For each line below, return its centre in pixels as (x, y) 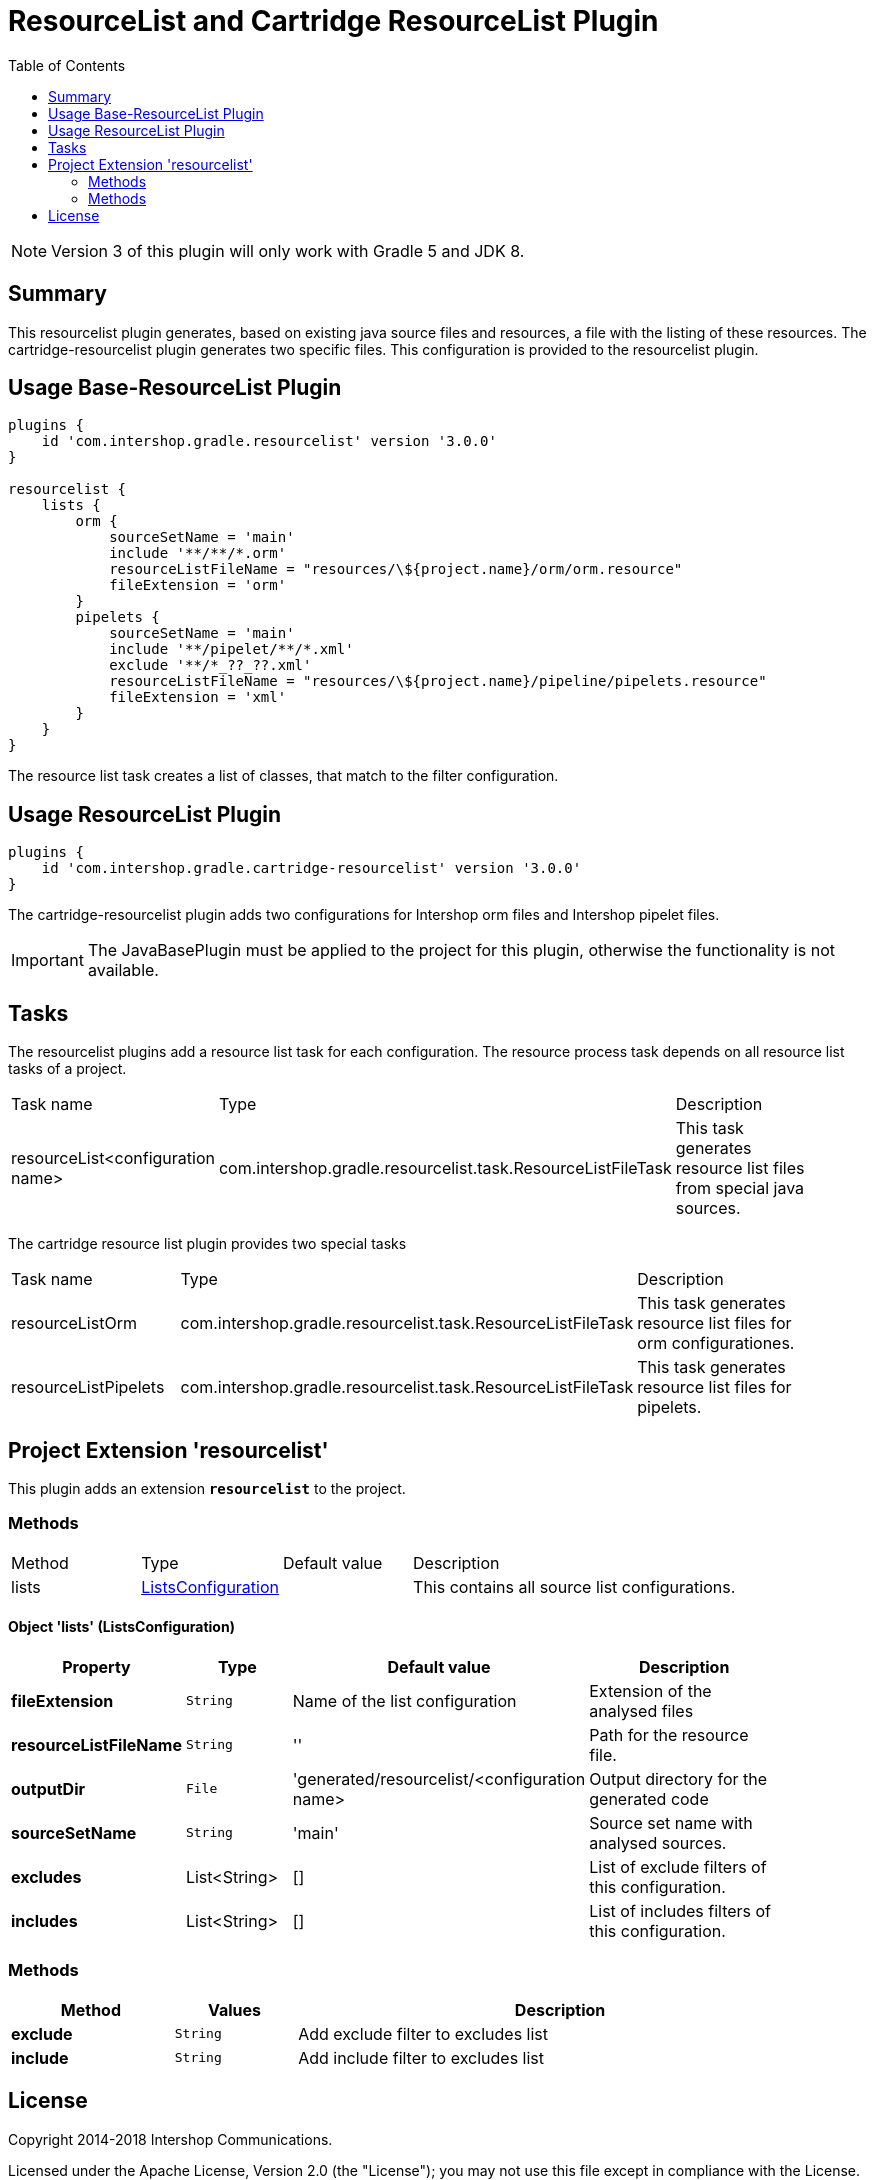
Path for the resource (669, 1734)
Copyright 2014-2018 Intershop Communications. (170, 2139)
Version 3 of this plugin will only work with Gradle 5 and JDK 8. (288, 250)
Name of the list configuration (404, 1700)
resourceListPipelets (88, 1387)
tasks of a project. (67, 1069)
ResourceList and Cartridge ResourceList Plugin (333, 21)
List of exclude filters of (678, 1866)
